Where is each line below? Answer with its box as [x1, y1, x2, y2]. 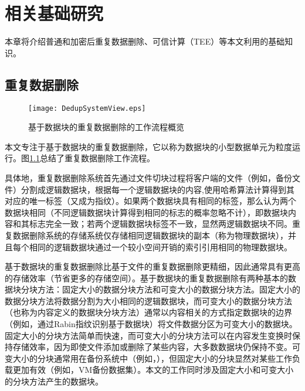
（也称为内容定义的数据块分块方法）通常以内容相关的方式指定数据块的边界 [5, 306, 292, 318]
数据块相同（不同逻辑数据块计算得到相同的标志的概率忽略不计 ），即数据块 [5, 206, 288, 218]
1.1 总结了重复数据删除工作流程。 [29, 152, 155, 164]
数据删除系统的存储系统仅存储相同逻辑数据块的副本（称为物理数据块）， [12, 229, 288, 241]
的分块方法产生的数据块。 [5, 375, 103, 387]
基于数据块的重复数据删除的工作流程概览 [28, 121, 184, 133]
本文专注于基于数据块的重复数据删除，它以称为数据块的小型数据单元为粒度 [5, 140, 292, 152]
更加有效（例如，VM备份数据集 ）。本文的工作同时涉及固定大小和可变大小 [12, 363, 294, 376]
